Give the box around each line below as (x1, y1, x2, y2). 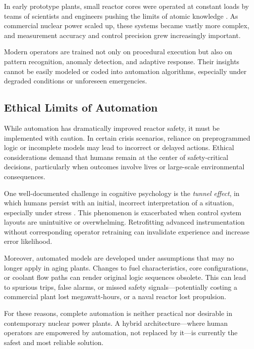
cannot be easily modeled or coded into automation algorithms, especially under (4, 66, 247, 76)
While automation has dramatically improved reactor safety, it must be (4, 122, 220, 133)
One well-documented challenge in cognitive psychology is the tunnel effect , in (4, 188, 240, 198)
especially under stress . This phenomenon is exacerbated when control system (4, 207, 242, 217)
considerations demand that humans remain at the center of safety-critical (4, 152, 228, 162)
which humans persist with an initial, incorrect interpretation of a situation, (4, 197, 234, 208)
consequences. (4, 171, 45, 181)
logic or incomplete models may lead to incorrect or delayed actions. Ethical (4, 142, 234, 153)
